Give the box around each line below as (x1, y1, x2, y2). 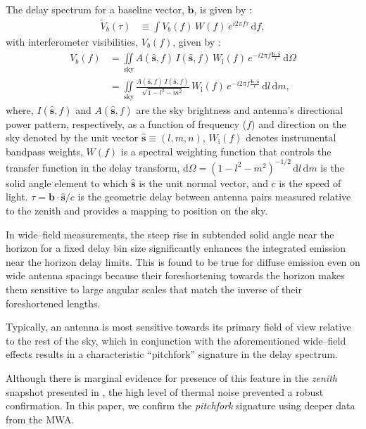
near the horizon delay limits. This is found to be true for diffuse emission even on (6, 254, 360, 269)
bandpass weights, (6, 143, 83, 158)
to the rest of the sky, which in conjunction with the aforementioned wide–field (6, 333, 346, 347)
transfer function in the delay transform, (6, 160, 180, 174)
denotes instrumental (246, 130, 336, 145)
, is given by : (194, 2, 252, 16)
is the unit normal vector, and (139, 175, 268, 190)
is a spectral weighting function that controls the (120, 143, 332, 158)
